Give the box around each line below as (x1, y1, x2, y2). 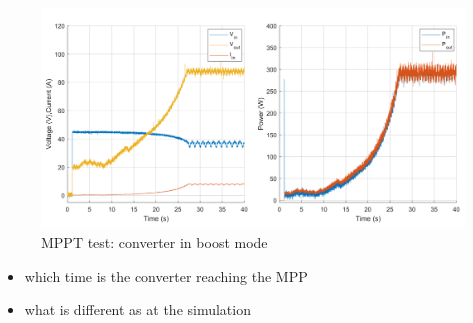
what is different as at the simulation (24, 299, 251, 320)
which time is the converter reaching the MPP (24, 265, 308, 286)
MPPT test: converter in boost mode (41, 232, 268, 253)
